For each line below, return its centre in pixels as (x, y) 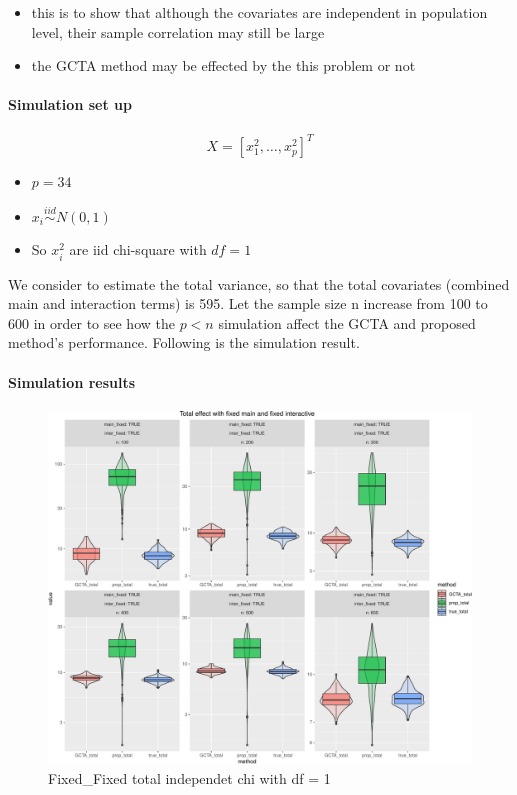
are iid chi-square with (138, 249)
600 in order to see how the (91, 322)
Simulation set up (70, 104)
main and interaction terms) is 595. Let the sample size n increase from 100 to (248, 303)
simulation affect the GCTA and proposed (347, 322)
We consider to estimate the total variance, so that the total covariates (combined (259, 283)
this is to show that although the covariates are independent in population (259, 12)
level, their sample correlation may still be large (178, 31)
